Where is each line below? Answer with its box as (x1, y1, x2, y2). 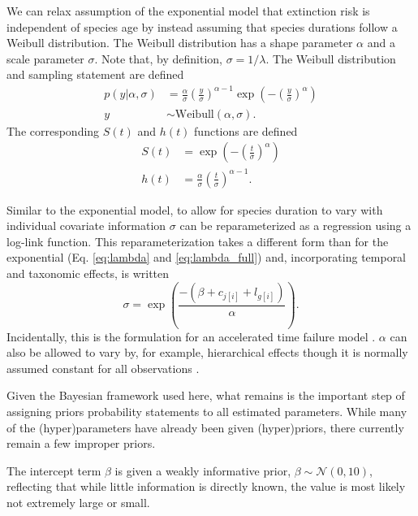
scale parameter (6, 50, 84, 67)
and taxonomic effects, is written (6, 265, 170, 282)
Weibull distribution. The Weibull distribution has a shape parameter (6, 34, 353, 51)
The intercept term (6, 462, 101, 479)
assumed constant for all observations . (6, 359, 200, 376)
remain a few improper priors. (6, 435, 156, 452)
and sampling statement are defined (6, 66, 184, 83)
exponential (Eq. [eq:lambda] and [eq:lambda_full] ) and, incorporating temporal (6, 249, 407, 266)
